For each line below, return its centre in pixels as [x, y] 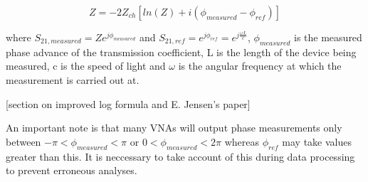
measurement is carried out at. [73, 79]
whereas [242, 141]
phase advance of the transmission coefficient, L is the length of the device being [181, 52]
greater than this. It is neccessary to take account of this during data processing [180, 156]
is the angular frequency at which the [260, 66]
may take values [317, 141]
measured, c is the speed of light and [86, 66]
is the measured [328, 37]
